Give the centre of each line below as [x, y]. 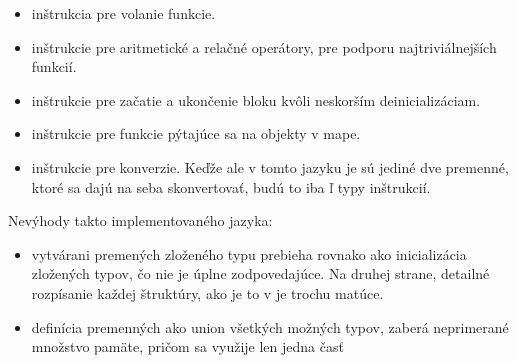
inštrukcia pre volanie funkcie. [123, 13]
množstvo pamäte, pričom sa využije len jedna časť [187, 346]
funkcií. [54, 66]
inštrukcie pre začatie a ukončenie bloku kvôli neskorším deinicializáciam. [256, 99]
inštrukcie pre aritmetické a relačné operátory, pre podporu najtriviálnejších [264, 46]
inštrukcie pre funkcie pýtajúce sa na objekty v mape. [196, 133]
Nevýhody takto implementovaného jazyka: [140, 220]
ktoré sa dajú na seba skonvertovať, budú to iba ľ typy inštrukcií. [231, 186]
